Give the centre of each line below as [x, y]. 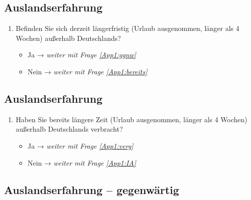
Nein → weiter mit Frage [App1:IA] [82, 162]
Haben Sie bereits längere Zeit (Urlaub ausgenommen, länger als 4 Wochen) [131, 119]
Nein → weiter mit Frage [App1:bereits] [87, 71]
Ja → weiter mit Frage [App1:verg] [80, 145]
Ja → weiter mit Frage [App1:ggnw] [82, 55]
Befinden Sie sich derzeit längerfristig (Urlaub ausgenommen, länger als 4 [127, 28]
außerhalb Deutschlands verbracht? [69, 129]
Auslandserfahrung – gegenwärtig [92, 189]
